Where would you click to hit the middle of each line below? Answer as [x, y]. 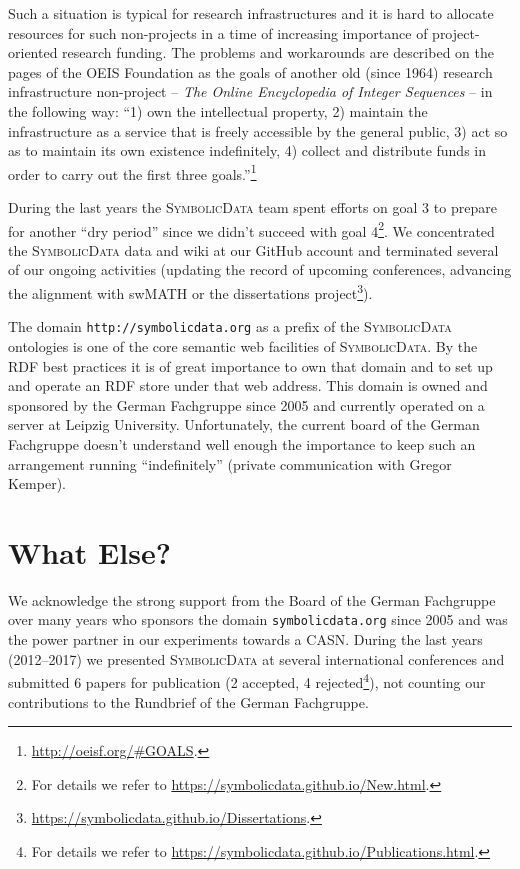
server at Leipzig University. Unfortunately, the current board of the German [244, 424]
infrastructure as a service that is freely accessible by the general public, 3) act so [258, 130]
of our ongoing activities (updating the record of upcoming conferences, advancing [260, 269]
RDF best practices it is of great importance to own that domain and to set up [250, 365]
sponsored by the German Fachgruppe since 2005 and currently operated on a [246, 404]
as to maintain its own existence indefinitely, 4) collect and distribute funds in [247, 150]
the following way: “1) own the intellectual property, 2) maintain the [218, 110]
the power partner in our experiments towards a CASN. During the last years [245, 639]
